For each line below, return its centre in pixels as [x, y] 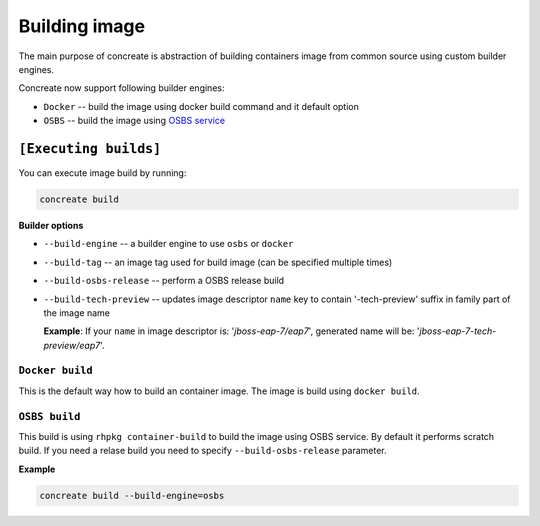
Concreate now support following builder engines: [121, 88]
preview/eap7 [72, 345]
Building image [81, 26]
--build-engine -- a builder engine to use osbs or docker [168, 244]
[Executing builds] [90, 148]
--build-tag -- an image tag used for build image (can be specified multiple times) [218, 262]
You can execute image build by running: [102, 173]
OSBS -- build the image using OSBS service [134, 121]
